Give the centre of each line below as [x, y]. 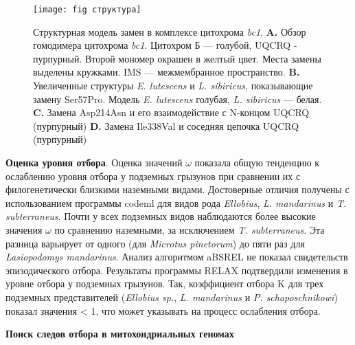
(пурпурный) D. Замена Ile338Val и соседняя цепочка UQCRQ [166, 125]
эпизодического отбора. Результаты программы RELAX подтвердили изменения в [177, 270]
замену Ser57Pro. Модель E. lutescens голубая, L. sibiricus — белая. [177, 99]
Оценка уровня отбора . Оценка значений [94, 162]
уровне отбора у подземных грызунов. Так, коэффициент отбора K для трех [165, 283]
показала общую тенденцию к [257, 162]
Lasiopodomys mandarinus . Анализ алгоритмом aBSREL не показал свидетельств [177, 257]
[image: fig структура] [87, 10]
